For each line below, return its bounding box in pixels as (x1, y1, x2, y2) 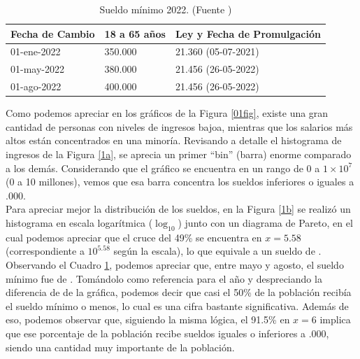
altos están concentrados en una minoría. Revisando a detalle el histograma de (6, 133, 342, 148)
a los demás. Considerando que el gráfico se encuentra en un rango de (6, 160, 303, 175)
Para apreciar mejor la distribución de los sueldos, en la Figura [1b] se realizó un (6, 202, 351, 216)
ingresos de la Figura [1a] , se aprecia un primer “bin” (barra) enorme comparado (6, 147, 352, 161)
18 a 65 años (104, 26, 166, 41)
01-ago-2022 (10, 79, 62, 94)
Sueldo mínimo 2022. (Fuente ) (99, 2, 232, 16)
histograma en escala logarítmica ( (6, 215, 153, 230)
